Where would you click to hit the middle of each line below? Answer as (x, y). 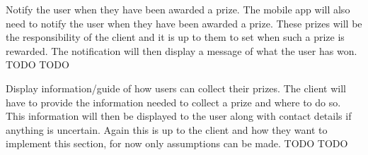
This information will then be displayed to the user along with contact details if (179, 116)
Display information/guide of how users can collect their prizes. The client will (176, 88)
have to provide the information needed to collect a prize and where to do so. (173, 102)
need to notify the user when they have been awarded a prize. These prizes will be (184, 23)
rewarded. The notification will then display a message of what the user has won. (182, 50)
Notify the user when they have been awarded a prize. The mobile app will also (178, 9)
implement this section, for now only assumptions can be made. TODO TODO (177, 143)
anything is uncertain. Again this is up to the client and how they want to (167, 129)
